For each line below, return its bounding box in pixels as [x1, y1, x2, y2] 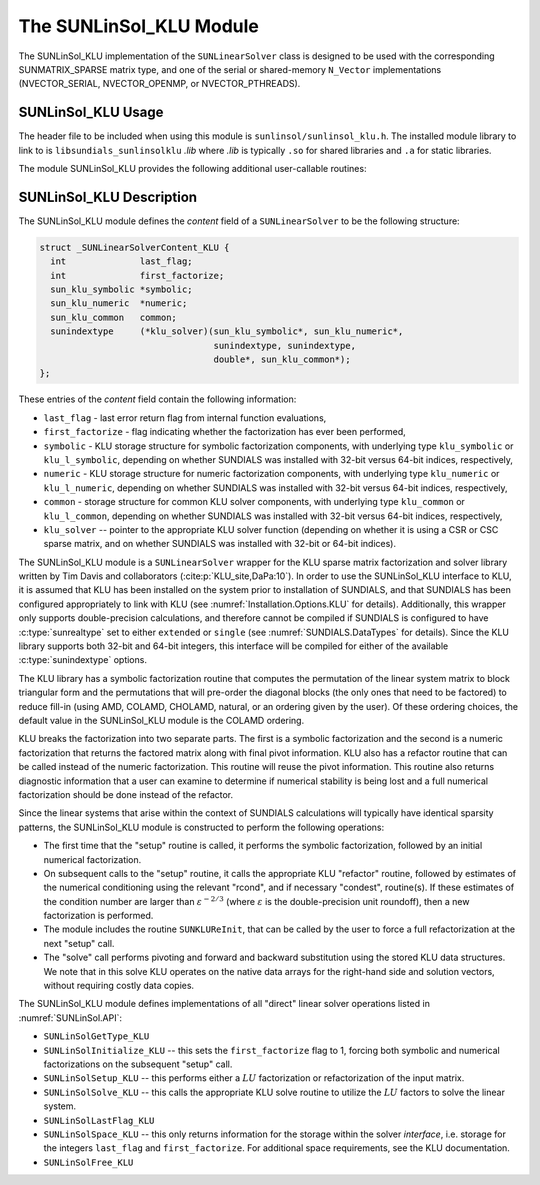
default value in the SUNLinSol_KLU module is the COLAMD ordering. [18, 715, 305, 726]
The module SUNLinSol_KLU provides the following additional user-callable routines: [18, 163, 367, 175]
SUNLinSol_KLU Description [18, 188, 198, 205]
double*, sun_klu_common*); [213, 354, 351, 365]
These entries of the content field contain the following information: [18, 393, 297, 405]
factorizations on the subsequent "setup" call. [43, 1058, 233, 1070]
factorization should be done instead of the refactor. [18, 788, 234, 800]
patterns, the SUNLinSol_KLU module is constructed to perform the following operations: [18, 821, 385, 833]
